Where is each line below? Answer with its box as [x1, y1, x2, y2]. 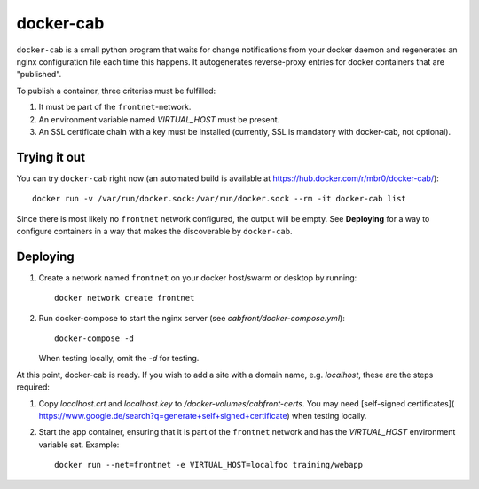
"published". [16, 69, 62, 80]
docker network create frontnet [54, 293, 195, 304]
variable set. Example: [38, 439, 120, 450]
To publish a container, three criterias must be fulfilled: [16, 85, 216, 96]
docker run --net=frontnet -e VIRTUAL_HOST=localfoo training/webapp [54, 460, 364, 470]
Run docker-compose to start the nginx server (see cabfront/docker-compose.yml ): [38, 312, 345, 323]
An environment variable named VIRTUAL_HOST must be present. [38, 114, 280, 124]
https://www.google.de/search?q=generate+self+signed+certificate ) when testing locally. [38, 411, 367, 421]
